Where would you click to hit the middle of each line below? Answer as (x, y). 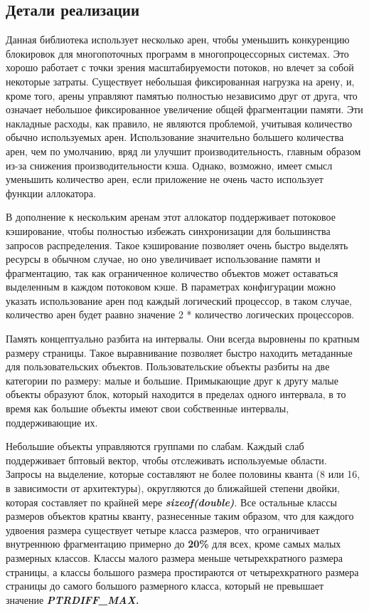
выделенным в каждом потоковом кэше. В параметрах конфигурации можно (171, 287)
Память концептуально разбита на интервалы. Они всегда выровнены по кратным (183, 339)
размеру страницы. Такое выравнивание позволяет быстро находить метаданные (179, 352)
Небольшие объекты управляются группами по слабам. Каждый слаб (155, 446)
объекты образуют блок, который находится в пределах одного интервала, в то (176, 394)
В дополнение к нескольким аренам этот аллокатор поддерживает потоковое (171, 217)
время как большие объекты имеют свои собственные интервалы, (148, 408)
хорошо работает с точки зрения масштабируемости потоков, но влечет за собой (180, 67)
